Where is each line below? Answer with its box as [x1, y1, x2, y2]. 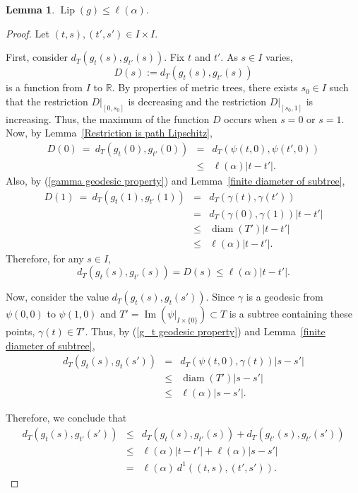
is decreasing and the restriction [128, 93, 267, 108]
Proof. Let [6, 25, 49, 40]
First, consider [6, 50, 68, 64]
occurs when [224, 111, 278, 126]
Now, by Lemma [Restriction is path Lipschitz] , [6, 125, 213, 140]
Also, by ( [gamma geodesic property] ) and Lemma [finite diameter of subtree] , [6, 173, 345, 187]
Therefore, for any [6, 250, 84, 265]
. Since [205, 289, 235, 304]
